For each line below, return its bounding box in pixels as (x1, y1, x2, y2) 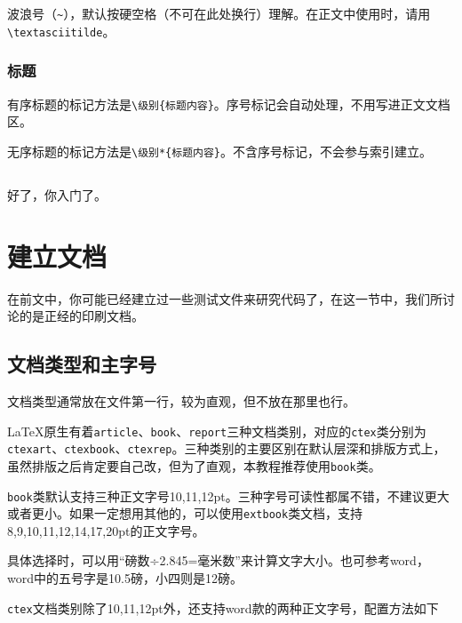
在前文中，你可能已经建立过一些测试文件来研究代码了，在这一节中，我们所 (7, 289, 442, 308)
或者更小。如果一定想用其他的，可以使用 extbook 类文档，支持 (7, 504, 363, 523)
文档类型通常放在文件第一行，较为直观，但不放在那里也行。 (7, 391, 355, 410)
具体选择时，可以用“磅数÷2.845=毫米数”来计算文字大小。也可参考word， (7, 551, 429, 570)
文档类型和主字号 (7, 350, 156, 378)
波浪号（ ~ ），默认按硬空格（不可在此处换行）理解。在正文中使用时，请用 (7, 4, 431, 22)
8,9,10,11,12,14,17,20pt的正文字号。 (7, 521, 205, 539)
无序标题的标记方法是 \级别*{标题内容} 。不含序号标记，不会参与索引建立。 (7, 141, 432, 160)
